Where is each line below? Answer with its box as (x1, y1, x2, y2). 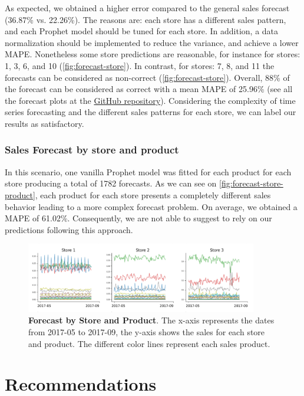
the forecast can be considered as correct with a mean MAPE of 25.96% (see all (5, 83, 293, 95)
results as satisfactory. (5, 117, 84, 129)
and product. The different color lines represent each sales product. (28, 337, 270, 349)
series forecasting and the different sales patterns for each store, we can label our (5, 106, 296, 118)
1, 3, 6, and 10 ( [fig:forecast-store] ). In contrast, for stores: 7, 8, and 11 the (5, 59, 275, 71)
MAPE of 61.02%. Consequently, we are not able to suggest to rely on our (5, 212, 272, 224)
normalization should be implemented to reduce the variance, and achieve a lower (5, 36, 299, 48)
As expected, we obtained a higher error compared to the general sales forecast (5, 2, 290, 14)
